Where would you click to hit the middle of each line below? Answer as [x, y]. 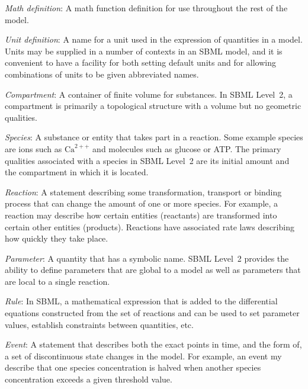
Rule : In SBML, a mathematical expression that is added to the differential [141, 301]
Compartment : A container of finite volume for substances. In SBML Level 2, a [149, 94]
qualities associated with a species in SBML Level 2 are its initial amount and [147, 160]
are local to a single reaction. [57, 281]
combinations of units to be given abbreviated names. [102, 74]
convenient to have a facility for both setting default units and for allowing [140, 62]
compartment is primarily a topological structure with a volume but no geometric [153, 106]
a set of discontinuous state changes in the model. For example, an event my [143, 356]
